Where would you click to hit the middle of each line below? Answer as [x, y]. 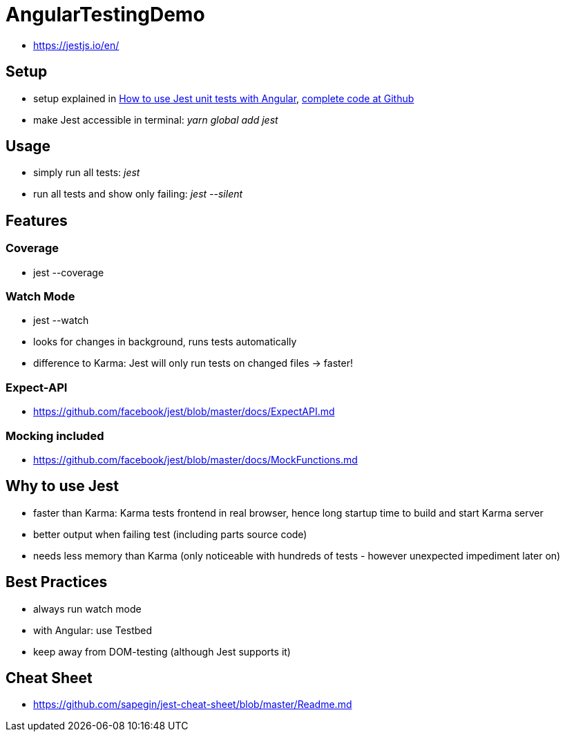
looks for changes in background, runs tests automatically [165, 342]
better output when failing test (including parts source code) [170, 534]
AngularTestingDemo [105, 15]
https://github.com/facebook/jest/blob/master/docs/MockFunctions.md [195, 459]
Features [37, 220]
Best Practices [57, 582]
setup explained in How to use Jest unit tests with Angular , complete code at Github [224, 98]
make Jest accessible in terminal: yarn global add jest [156, 119]
